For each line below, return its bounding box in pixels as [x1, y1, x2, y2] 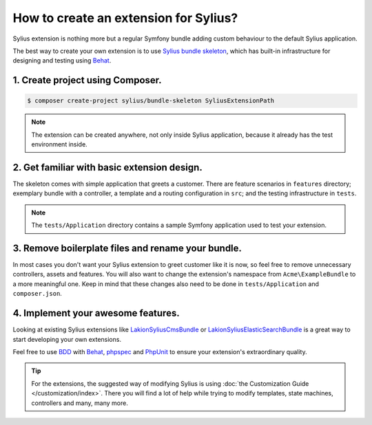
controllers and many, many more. [31, 399, 129, 407]
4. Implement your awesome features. [12, 307, 180, 319]
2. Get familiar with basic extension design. [12, 162, 203, 173]
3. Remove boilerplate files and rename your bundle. [12, 242, 242, 254]
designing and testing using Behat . [12, 56, 112, 65]
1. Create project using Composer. [12, 74, 162, 86]
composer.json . [12, 290, 62, 298]
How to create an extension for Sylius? [12, 10, 238, 25]
